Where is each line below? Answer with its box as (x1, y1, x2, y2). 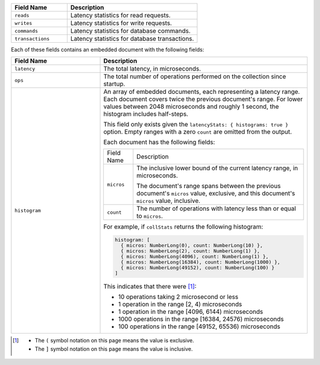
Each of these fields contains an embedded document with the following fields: (11, 46, 204, 53)
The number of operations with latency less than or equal (136, 205, 296, 213)
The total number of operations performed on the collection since (103, 72, 287, 81)
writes (14, 20, 33, 26)
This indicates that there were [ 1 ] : (103, 283, 197, 291)
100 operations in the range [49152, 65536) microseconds (118, 322, 281, 331)
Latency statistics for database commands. (70, 27, 191, 35)
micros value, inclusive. (136, 196, 201, 205)
